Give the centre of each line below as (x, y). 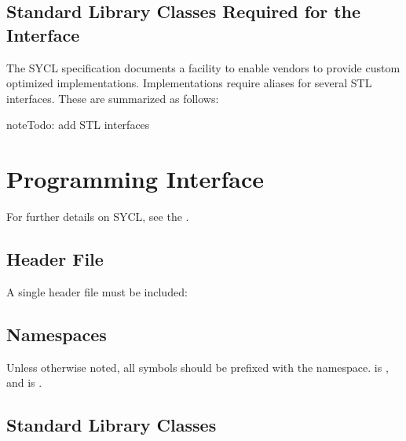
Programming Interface (135, 179)
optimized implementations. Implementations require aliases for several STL (189, 83)
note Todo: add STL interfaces (78, 125)
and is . (24, 382)
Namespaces (57, 334)
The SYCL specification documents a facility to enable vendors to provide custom (203, 67)
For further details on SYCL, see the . (98, 217)
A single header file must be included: (97, 291)
